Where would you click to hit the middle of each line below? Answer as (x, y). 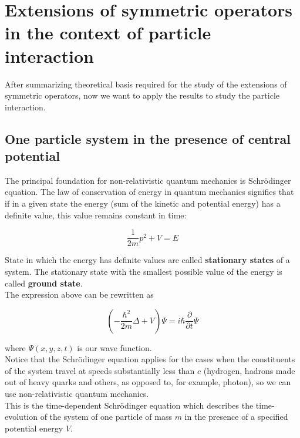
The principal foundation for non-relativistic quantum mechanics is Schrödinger (148, 180)
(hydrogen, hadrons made (249, 370)
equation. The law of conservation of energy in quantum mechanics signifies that (149, 192)
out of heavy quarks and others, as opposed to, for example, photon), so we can (148, 382)
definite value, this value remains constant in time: (96, 215)
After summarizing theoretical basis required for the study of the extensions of (146, 84)
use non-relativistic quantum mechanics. (77, 394)
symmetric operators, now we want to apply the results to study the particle (142, 95)
